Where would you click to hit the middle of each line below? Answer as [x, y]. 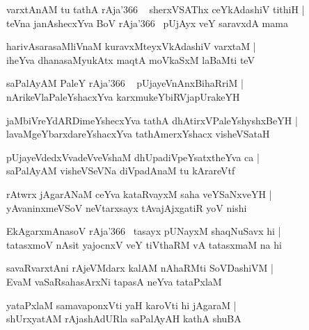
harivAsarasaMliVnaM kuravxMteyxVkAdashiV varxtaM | [131, 46]
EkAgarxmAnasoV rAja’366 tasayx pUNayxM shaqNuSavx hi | [144, 231]
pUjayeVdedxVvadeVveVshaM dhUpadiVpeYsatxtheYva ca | [133, 157]
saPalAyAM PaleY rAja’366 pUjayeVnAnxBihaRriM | [125, 83]
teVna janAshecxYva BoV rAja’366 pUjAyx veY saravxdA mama [147, 23]
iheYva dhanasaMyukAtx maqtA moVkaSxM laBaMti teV [130, 59]
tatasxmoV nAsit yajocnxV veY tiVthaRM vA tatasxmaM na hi [144, 244]
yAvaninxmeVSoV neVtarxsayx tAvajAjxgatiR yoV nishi [127, 207]
